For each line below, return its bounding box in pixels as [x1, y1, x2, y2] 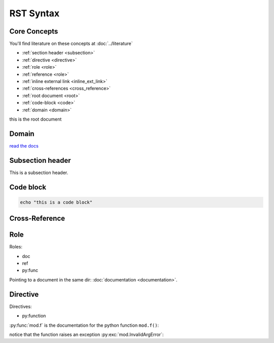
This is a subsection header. [9, 169, 68, 176]
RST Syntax [9, 8, 60, 19]
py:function [22, 313, 46, 319]
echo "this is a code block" [20, 199, 93, 205]
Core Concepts [9, 27, 58, 36]
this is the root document [9, 116, 62, 122]
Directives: [9, 303, 32, 309]
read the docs [9, 142, 39, 149]
